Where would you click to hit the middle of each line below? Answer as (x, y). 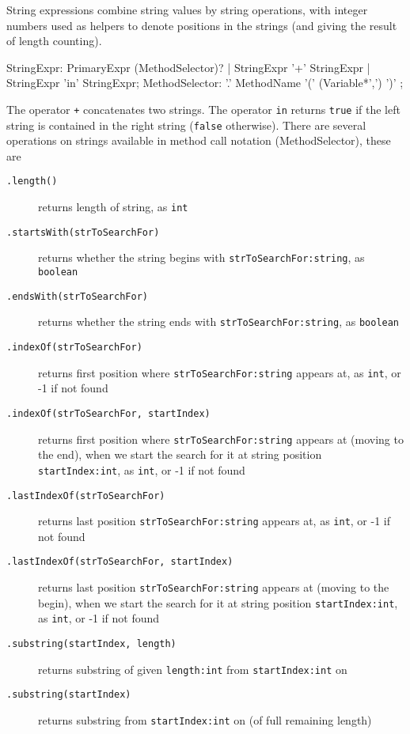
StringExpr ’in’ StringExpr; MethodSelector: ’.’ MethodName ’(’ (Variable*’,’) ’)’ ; (205, 83)
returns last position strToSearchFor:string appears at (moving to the (214, 587)
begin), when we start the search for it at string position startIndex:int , (218, 602)
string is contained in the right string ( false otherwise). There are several (186, 125)
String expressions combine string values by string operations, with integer (187, 9)
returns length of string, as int (113, 207)
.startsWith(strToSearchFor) (83, 232)
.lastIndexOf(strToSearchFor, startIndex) (120, 562)
